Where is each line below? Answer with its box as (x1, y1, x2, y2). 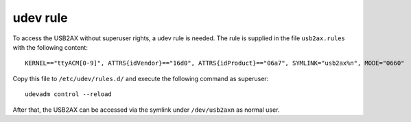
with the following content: (12, 43, 89, 51)
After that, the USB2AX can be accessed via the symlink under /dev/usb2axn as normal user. (12, 106, 280, 114)
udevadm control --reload (25, 91, 113, 98)
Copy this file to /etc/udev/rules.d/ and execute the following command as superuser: (12, 74, 269, 82)
